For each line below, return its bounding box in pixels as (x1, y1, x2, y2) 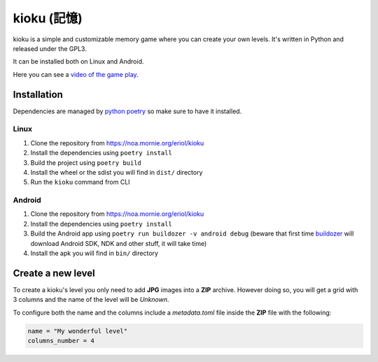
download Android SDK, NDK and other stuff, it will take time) (30, 239, 207, 247)
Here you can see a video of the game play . (13, 70, 139, 78)
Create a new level (13, 267, 95, 279)
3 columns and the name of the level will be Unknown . (13, 296, 169, 304)
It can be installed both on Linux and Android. (13, 57, 144, 66)
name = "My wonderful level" (27, 327, 128, 335)
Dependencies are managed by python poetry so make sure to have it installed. (13, 107, 242, 115)
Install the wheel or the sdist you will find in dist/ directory (30, 168, 203, 176)
